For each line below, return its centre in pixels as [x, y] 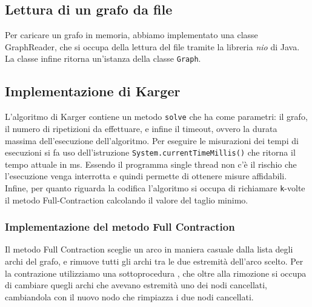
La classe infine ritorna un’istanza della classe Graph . [103, 58]
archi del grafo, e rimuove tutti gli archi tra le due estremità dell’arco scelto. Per [154, 261]
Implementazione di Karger [93, 91]
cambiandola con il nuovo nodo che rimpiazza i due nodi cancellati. [129, 296]
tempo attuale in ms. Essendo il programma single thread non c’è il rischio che [151, 164]
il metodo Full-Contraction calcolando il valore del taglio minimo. [127, 200]
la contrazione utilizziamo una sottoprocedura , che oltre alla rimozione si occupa [156, 273]
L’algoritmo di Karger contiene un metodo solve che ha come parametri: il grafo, [156, 117]
